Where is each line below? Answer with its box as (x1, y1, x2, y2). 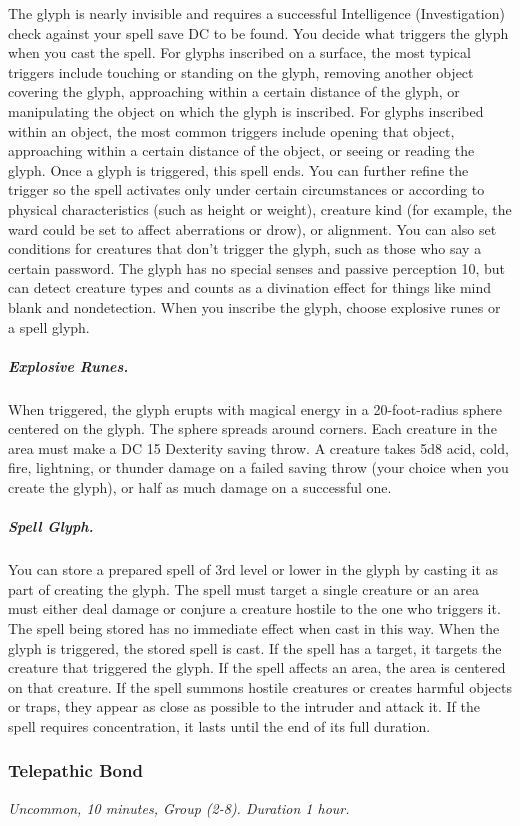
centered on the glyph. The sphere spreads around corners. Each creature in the (8, 418, 497, 439)
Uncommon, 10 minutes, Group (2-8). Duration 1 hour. (8, 797, 350, 818)
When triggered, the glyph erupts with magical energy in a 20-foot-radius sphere (8, 398, 502, 419)
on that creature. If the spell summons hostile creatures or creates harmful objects (8, 676, 512, 697)
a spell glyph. (8, 316, 90, 337)
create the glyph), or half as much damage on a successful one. (8, 477, 392, 498)
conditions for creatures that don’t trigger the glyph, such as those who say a (8, 238, 482, 259)
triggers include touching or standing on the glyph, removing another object (8, 61, 474, 82)
